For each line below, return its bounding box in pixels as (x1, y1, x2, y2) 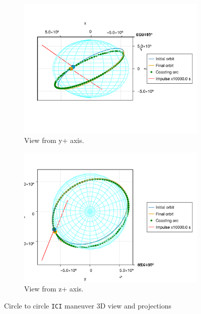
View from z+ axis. (24, 283, 83, 294)
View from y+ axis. (24, 135, 84, 145)
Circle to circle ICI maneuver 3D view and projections (4, 300, 172, 310)
